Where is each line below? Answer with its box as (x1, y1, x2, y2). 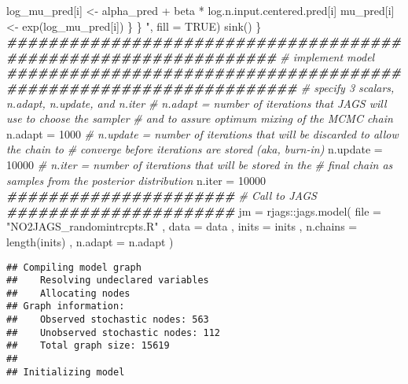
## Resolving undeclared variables (6, 275, 209, 286)
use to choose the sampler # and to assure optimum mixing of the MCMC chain (6, 110, 393, 127)
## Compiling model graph (6, 261, 142, 273)
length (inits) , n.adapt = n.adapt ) (6, 233, 174, 249)
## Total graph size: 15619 (6, 340, 170, 352)
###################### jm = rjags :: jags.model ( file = (6, 202, 381, 219)
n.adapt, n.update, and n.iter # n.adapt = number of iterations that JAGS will (6, 94, 387, 111)
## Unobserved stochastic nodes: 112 (6, 327, 221, 338)
